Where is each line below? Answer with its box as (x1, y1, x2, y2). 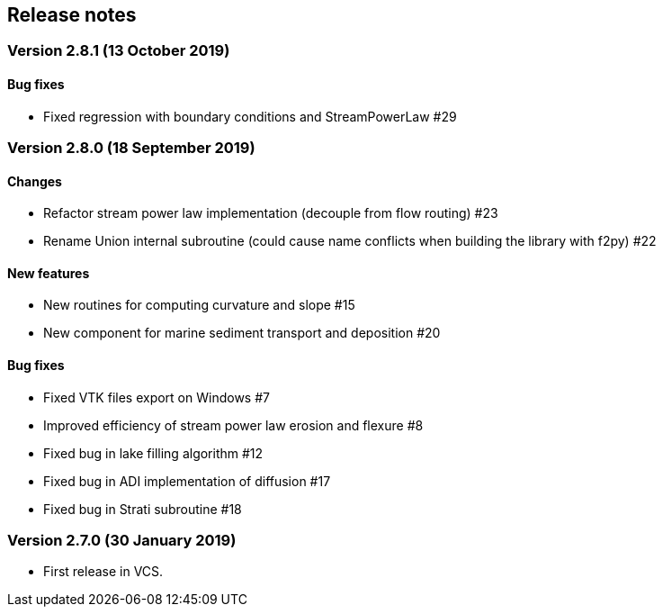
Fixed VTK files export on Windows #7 (43, 389, 270, 405)
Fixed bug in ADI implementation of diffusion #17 (43, 473, 331, 489)
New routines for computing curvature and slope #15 (43, 297, 355, 313)
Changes (7, 173, 62, 189)
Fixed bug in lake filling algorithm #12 (43, 445, 264, 461)
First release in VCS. (43, 564, 164, 580)
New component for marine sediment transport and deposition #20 (43, 325, 441, 341)
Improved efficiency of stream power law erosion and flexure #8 (43, 417, 424, 433)
